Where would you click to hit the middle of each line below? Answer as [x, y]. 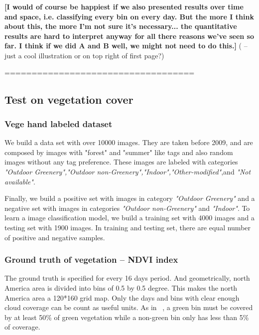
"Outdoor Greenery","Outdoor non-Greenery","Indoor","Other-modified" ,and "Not [128, 171]
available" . [20, 181]
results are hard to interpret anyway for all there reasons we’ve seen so [129, 36]
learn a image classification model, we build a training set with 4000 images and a [130, 218]
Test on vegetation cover [69, 99]
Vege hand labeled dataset [59, 123]
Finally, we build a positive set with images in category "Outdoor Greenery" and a [130, 198]
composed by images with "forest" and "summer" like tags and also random [119, 152]
